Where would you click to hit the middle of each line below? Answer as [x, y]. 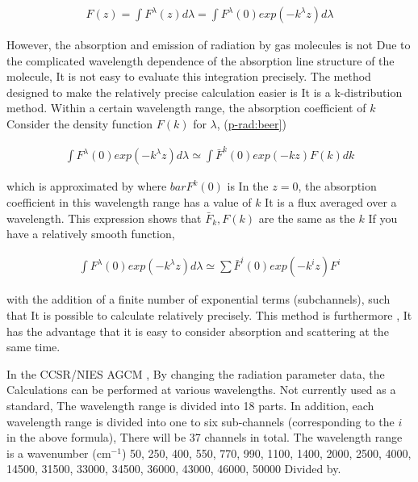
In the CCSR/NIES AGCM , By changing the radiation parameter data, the [196, 373]
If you [383, 218]
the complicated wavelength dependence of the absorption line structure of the [201, 60]
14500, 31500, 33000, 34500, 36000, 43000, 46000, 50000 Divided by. [174, 469]
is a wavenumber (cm [59, 453]
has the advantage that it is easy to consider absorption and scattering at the [198, 331]
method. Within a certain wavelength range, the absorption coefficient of [186, 108]
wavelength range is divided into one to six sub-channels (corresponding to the [201, 421]
